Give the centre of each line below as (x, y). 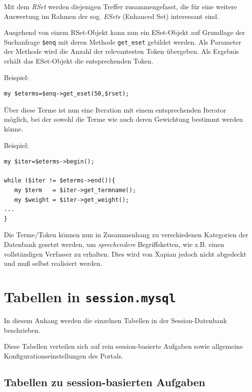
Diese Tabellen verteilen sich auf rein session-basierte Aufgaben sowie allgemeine (124, 346)
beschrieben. (22, 330)
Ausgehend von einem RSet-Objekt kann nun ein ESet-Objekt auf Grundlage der (125, 32)
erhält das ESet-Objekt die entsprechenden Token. (79, 61)
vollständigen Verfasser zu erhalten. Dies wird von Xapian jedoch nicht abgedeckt (125, 253)
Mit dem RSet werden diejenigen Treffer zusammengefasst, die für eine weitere (120, 6)
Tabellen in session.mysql (90, 296)
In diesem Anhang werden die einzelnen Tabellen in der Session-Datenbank (116, 320)
